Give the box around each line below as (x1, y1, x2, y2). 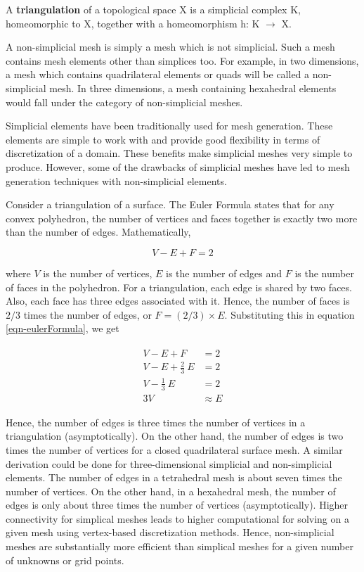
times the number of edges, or (23, 307, 152, 322)
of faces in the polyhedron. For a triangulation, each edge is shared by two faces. (6, 279, 352, 294)
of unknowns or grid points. (6, 552, 124, 567)
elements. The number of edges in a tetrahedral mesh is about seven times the (6, 470, 342, 485)
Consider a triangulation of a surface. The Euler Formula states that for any (6, 197, 334, 212)
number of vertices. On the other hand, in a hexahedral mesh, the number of (6, 483, 336, 498)
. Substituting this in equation (224, 307, 355, 322)
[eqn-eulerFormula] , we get (6, 321, 119, 336)
